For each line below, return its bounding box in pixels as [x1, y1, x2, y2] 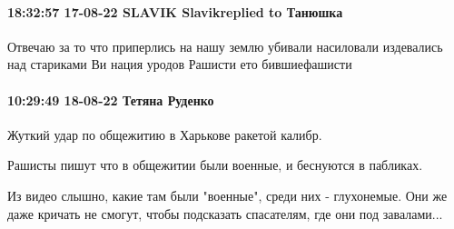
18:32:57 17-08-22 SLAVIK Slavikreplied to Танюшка [7, 2, 343, 21]
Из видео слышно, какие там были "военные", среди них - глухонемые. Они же [7, 185, 448, 204]
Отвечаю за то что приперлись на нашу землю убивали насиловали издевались [7, 36, 443, 55]
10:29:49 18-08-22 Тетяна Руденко [7, 90, 214, 109]
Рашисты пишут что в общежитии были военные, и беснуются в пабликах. [7, 155, 423, 174]
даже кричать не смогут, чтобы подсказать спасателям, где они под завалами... [7, 204, 443, 223]
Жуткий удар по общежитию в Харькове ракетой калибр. [7, 124, 322, 144]
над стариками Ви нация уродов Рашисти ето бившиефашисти [7, 55, 352, 74]
